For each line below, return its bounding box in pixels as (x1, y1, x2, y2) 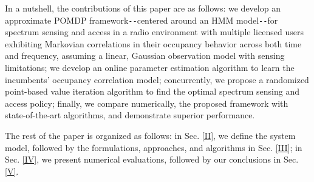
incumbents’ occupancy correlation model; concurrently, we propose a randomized (5, 73, 309, 86)
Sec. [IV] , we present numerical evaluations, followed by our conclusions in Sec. (5, 153, 299, 166)
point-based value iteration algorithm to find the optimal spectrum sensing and (5, 85, 300, 98)
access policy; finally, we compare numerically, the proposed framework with (5, 96, 288, 109)
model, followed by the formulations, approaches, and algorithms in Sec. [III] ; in (5, 141, 302, 153)
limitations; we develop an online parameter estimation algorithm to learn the (5, 61, 295, 74)
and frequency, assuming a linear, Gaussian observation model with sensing (5, 49, 285, 62)
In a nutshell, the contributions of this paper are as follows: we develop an (5, 2, 281, 14)
